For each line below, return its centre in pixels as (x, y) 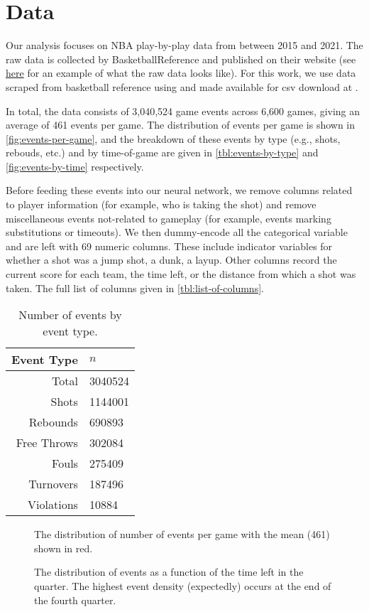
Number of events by (70, 315)
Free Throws (47, 443)
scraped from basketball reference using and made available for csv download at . (182, 86)
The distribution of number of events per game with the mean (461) (182, 534)
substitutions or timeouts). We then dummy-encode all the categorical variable (177, 232)
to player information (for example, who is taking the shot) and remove (161, 204)
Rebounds (53, 422)
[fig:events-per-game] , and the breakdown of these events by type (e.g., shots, (173, 138)
